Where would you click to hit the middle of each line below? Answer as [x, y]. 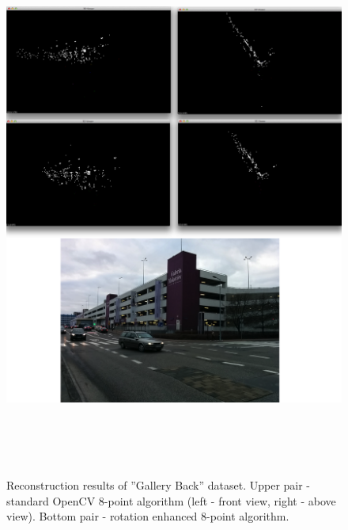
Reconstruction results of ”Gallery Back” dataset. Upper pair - [159, 484]
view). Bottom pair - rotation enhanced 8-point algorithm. [148, 516]
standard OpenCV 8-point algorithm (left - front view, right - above [171, 500]
